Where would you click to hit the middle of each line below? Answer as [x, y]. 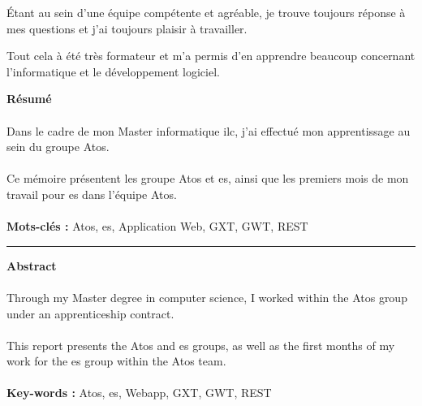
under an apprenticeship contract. [90, 313]
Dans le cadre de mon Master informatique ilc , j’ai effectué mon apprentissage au [209, 130]
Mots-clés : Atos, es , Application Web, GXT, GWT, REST [157, 226]
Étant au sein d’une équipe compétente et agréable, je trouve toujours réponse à [206, 12]
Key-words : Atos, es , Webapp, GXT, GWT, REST [139, 393]
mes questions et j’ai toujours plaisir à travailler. [127, 28]
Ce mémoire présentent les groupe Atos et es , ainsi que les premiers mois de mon [208, 178]
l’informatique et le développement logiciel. [113, 71]
